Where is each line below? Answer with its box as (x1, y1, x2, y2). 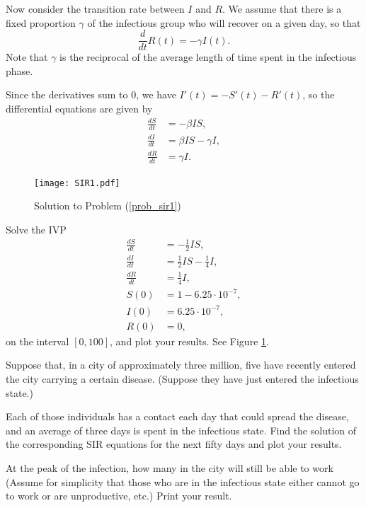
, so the (302, 87, 335, 102)
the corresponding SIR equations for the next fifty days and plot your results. (6, 437, 342, 451)
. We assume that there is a (222, 1, 342, 16)
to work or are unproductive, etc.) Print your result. (6, 488, 232, 503)
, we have (136, 87, 176, 102)
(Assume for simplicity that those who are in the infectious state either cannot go (6, 474, 360, 489)
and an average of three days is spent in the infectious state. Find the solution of (6, 422, 357, 437)
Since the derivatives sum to (6, 87, 128, 102)
